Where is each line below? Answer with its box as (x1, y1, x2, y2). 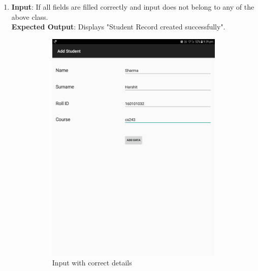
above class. (11, 11, 48, 22)
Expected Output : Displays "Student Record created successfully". (11, 21, 225, 32)
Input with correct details (52, 257, 132, 268)
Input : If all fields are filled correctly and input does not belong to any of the (11, 2, 254, 12)
